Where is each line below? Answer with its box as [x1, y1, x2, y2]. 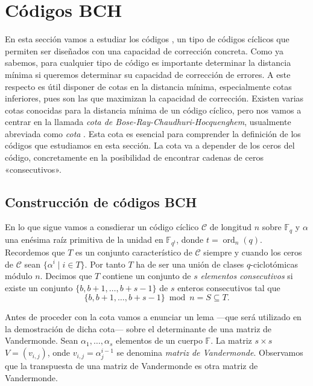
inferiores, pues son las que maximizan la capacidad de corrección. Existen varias [5, 92, 304, 105]
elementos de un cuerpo [115, 334, 203, 347]
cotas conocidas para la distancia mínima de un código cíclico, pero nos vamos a [5, 103, 302, 116]
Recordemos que [5, 245, 65, 258]
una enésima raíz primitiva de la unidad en [5, 233, 163, 245]
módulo [5, 269, 33, 282]
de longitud [209, 220, 252, 233]
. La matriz [210, 334, 252, 347]
